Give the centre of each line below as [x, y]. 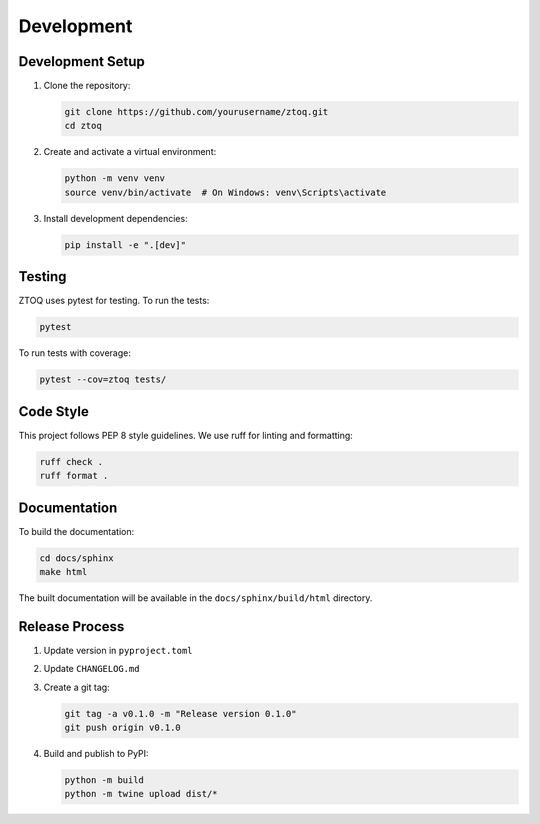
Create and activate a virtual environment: [130, 152]
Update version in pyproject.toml [118, 650]
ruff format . [74, 476]
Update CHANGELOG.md [91, 669]
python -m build [104, 779]
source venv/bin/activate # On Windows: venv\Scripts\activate [225, 192]
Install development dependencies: [116, 218]
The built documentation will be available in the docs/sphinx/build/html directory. [195, 597]
